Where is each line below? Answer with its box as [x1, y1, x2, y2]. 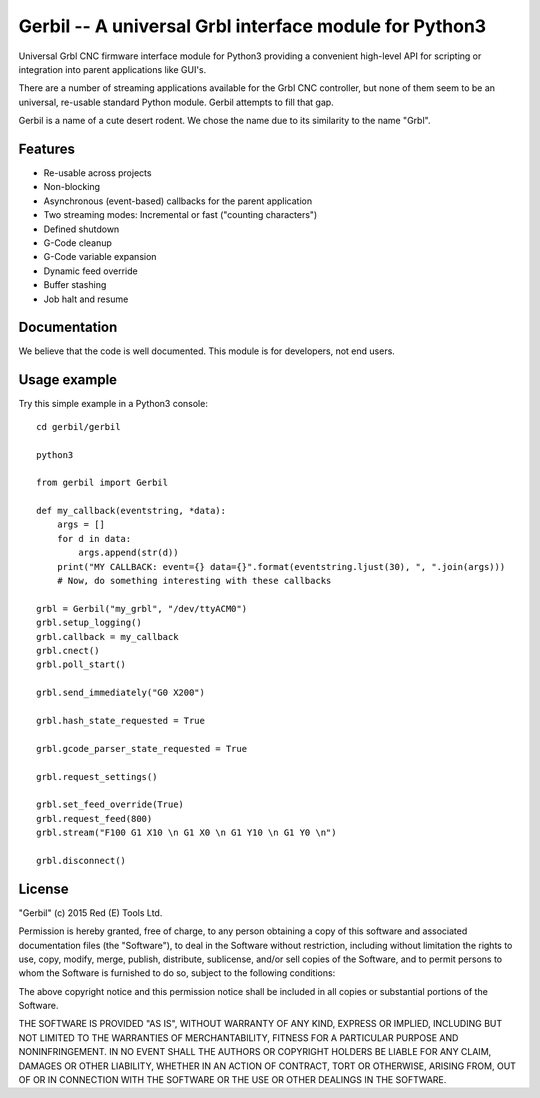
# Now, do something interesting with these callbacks [56, 575, 332, 587]
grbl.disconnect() [36, 855, 127, 866]
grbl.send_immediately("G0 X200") [36, 687, 205, 699]
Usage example [18, 371, 118, 389]
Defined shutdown [43, 223, 120, 235]
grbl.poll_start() [36, 659, 127, 670]
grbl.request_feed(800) [36, 813, 153, 824]
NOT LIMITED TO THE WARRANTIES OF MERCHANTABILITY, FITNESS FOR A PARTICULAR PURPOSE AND [18, 1031, 459, 1044]
